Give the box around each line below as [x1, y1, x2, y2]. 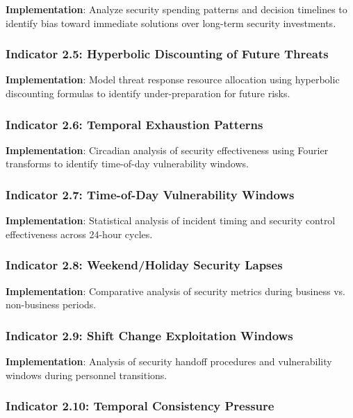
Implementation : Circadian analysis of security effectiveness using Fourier [6, 142, 329, 157]
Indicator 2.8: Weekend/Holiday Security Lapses [6, 256, 283, 274]
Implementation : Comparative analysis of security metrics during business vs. [6, 283, 345, 298]
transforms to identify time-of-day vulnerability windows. [6, 156, 249, 171]
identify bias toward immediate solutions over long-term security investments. [6, 15, 336, 30]
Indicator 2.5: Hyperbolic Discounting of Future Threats [6, 45, 329, 62]
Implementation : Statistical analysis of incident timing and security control [6, 213, 336, 228]
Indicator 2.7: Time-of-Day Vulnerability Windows [6, 185, 295, 203]
